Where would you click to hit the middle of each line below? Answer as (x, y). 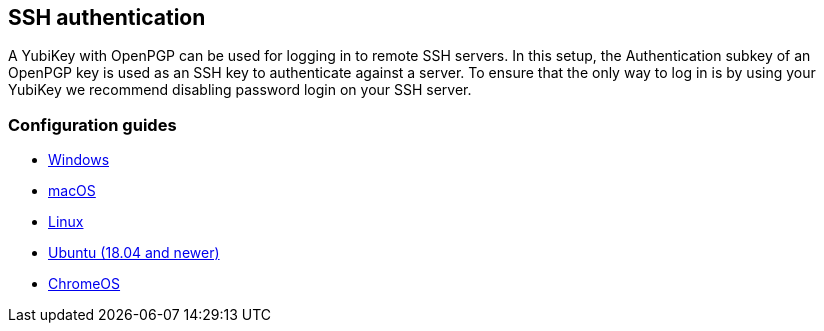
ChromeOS (84, 284)
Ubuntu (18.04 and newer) (134, 253)
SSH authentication (107, 17)
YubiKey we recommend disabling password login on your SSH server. (240, 90)
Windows (79, 160)
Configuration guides (92, 124)
